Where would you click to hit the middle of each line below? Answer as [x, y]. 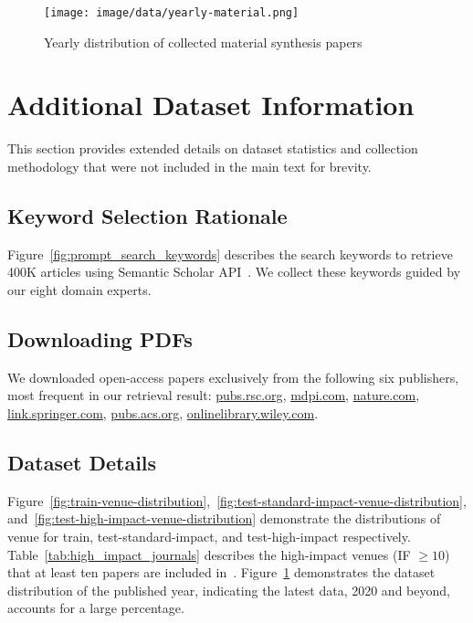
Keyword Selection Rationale [147, 215]
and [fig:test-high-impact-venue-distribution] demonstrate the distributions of [224, 518]
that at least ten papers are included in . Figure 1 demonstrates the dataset [221, 572]
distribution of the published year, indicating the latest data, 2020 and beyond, [229, 590]
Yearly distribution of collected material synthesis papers [203, 42]
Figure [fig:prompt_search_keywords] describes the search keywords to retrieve [230, 253]
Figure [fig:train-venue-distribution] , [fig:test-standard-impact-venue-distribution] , [237, 500]
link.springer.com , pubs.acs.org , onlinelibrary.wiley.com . [163, 412]
